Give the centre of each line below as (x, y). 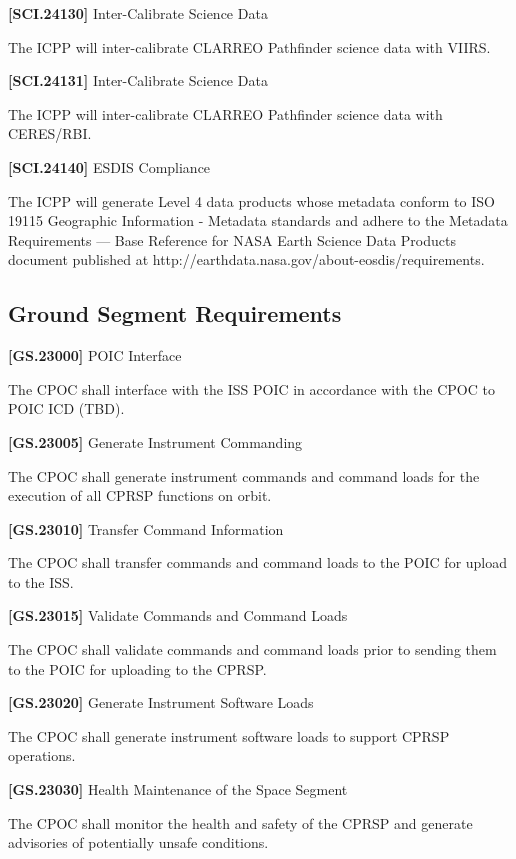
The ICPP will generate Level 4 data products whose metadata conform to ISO (251, 200)
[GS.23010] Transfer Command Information (146, 528)
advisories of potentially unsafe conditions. (138, 842)
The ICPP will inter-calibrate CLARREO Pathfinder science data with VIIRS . (249, 46)
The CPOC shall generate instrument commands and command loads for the (244, 475)
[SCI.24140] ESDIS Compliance (109, 166)
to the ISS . (41, 581)
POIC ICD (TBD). (66, 408)
